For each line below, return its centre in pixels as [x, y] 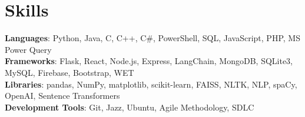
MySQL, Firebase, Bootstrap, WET [69, 72]
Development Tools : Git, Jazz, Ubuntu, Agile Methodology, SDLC [130, 107]
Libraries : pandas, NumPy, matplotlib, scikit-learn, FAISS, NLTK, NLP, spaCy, [151, 84]
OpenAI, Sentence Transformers [62, 96]
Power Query [28, 49]
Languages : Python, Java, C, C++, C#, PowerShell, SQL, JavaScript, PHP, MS [152, 38]
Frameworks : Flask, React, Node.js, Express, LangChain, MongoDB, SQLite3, [149, 61]
